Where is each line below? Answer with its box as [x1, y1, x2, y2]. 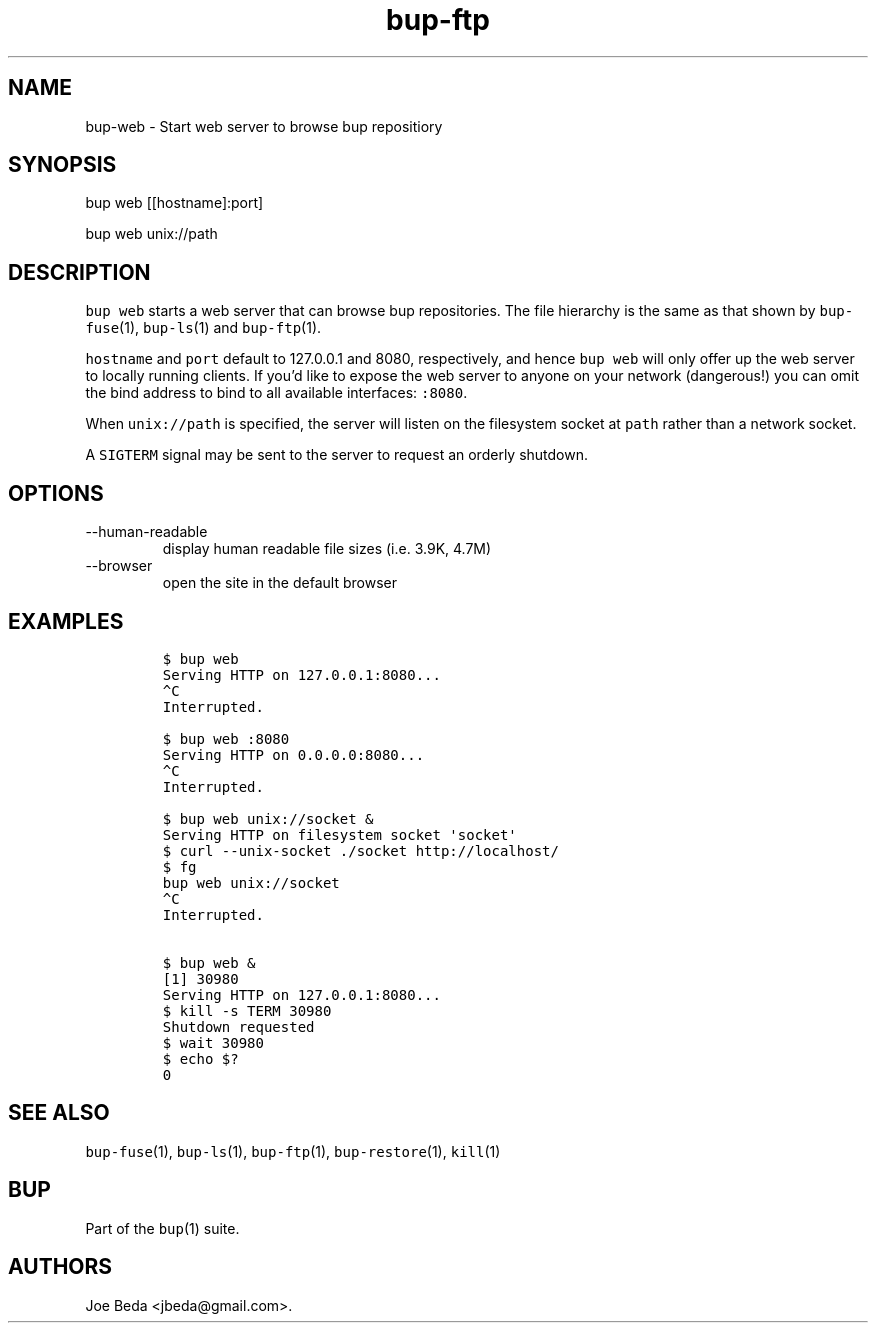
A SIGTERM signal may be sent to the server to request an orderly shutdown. [85, 446, 589, 464]
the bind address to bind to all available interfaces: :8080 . [85, 384, 468, 402]
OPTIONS [8, 480, 104, 506]
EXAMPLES [8, 608, 124, 634]
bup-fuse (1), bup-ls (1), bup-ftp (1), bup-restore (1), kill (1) [85, 1142, 501, 1160]
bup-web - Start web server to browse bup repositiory [85, 117, 443, 135]
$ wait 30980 [162, 1034, 264, 1051]
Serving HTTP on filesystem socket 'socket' [162, 826, 517, 843]
